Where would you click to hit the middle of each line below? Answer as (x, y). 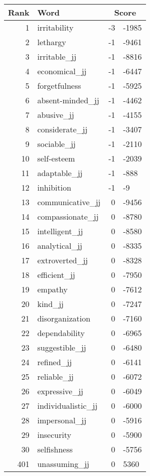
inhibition (54, 187)
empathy (52, 289)
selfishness (55, 449)
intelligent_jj (60, 231)
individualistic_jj (67, 406)
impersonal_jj (62, 420)
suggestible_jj (62, 347)
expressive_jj (60, 391)
